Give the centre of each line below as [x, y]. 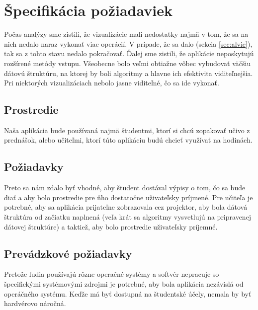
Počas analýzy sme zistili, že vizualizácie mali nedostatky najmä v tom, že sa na [126, 34]
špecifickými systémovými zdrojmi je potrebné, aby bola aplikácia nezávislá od [124, 284]
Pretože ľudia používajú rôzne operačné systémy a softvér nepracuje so [112, 274]
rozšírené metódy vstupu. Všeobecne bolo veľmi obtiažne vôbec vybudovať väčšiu [128, 63]
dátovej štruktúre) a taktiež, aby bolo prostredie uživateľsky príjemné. [111, 226]
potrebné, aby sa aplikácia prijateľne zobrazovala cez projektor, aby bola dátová [126, 207]
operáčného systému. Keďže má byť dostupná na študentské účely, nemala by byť [128, 293]
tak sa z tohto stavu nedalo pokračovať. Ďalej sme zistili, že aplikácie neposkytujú [129, 53]
